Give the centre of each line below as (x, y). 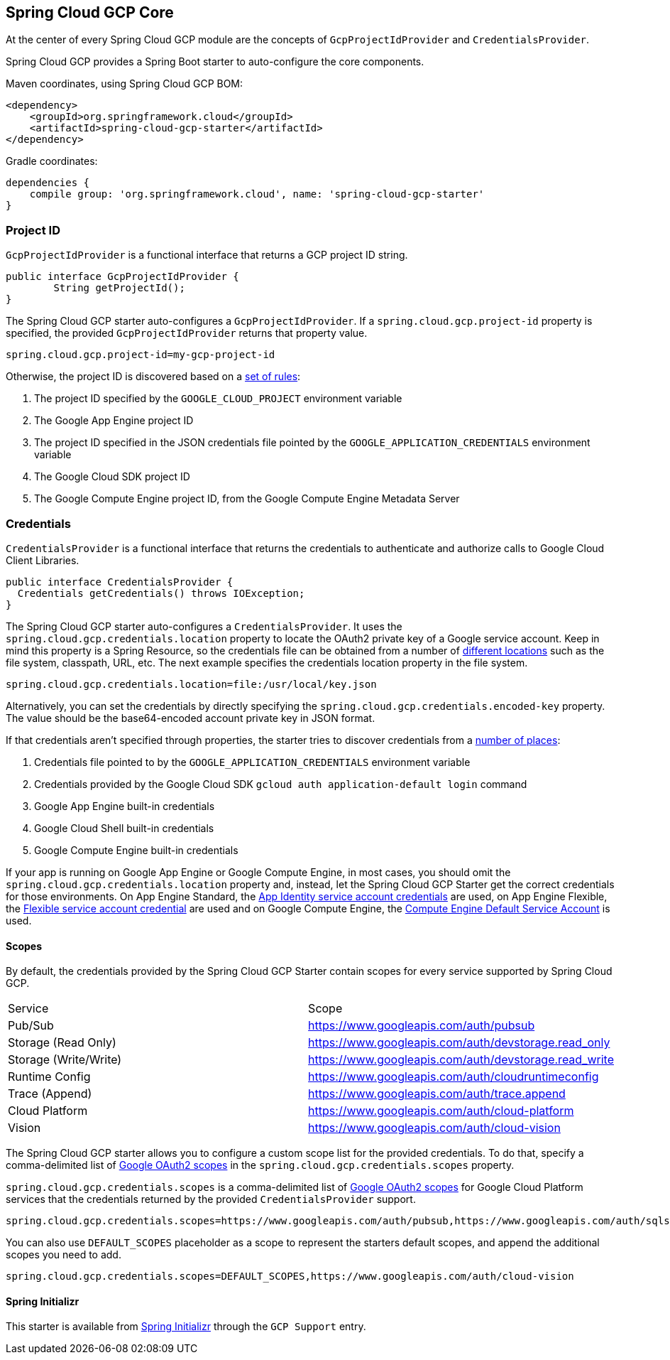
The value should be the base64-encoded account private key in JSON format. (191, 718)
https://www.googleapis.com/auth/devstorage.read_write (461, 1060)
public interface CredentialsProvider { (120, 582)
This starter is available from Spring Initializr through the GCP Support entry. (186, 1327)
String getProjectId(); (119, 288)
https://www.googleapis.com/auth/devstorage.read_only (459, 1043)
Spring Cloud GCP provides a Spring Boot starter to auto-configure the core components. (215, 62)
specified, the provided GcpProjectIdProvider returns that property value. (187, 333)
